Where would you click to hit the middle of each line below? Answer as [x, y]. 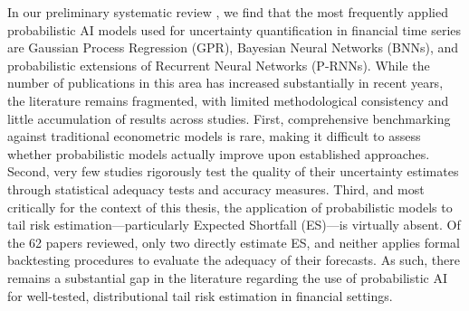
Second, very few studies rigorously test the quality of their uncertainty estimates [233, 171]
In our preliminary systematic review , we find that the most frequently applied [228, 12]
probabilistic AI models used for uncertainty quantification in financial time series [234, 29]
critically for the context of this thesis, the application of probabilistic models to [230, 207]
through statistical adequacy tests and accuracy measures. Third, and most [216, 188]
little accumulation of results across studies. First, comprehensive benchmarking [229, 118]
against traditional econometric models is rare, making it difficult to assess [214, 136]
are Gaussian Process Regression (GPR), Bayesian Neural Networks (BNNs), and [233, 47]
